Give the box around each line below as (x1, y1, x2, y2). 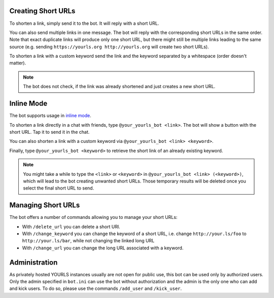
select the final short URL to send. (23, 185, 94, 191)
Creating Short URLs (9, 7, 76, 15)
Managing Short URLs (9, 201, 80, 210)
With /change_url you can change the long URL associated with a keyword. (22, 245, 184, 251)
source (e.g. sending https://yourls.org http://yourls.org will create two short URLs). (9, 44, 209, 50)
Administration (9, 258, 58, 267)
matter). (9, 60, 26, 66)
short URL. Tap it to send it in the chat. (9, 129, 90, 135)
